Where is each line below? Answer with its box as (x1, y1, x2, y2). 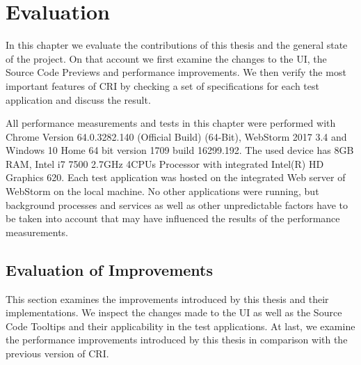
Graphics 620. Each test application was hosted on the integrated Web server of (6, 170, 346, 185)
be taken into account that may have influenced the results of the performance (6, 211, 340, 226)
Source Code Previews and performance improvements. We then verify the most (6, 65, 346, 79)
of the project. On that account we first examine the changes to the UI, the (6, 51, 327, 65)
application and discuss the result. (6, 92, 151, 107)
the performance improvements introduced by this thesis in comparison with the (6, 332, 348, 347)
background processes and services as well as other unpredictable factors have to (6, 197, 348, 212)
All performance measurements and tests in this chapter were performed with (6, 116, 336, 130)
